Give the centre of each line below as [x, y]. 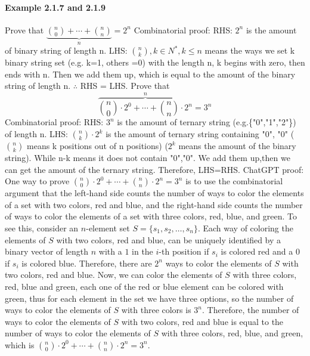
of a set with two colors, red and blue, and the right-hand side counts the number [154, 204]
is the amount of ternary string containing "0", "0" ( [200, 134]
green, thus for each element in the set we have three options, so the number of [149, 298]
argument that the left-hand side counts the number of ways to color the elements [154, 193]
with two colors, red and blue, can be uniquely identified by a [169, 239]
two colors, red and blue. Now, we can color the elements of [114, 275]
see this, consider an [42, 228]
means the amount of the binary [237, 146]
